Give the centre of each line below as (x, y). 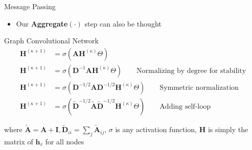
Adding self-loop (185, 106)
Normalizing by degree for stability (191, 71)
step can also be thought (123, 23)
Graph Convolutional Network (51, 41)
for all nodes (65, 141)
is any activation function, (156, 129)
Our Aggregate (42, 23)
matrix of (19, 141)
